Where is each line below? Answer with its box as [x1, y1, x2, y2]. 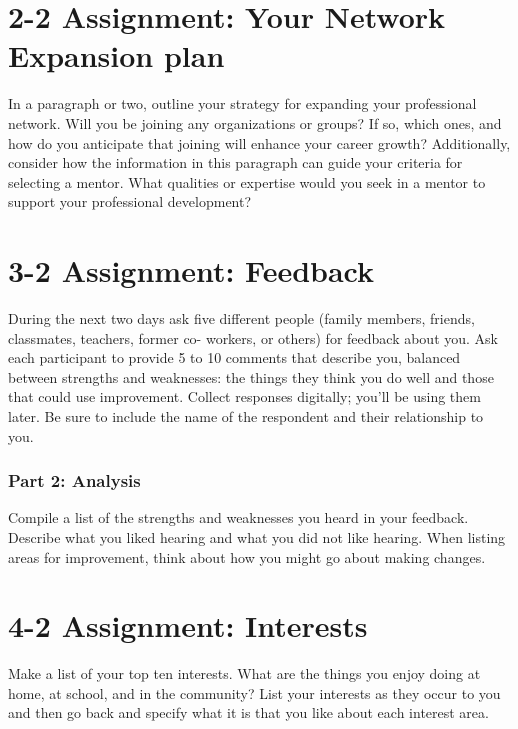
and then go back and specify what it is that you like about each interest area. [8, 702, 489, 723]
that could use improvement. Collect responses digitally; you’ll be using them [8, 386, 481, 407]
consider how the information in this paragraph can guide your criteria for [8, 152, 463, 173]
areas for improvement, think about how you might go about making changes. [8, 546, 486, 567]
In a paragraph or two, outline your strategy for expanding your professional [8, 93, 477, 114]
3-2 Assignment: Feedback [8, 250, 375, 291]
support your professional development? [8, 191, 252, 212]
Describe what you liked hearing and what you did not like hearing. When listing [8, 526, 506, 547]
